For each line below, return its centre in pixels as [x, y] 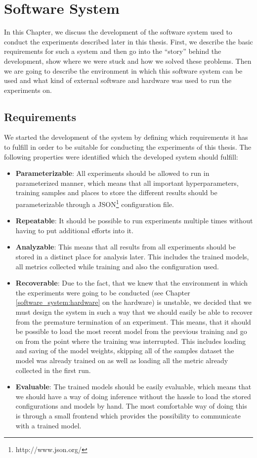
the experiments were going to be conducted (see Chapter [103, 292]
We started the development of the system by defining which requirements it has [126, 137]
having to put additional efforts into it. [74, 230]
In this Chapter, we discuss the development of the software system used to [118, 32]
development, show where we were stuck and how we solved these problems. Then [128, 61]
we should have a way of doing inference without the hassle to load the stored [133, 396]
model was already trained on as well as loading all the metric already [122, 360]
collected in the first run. [53, 370]
